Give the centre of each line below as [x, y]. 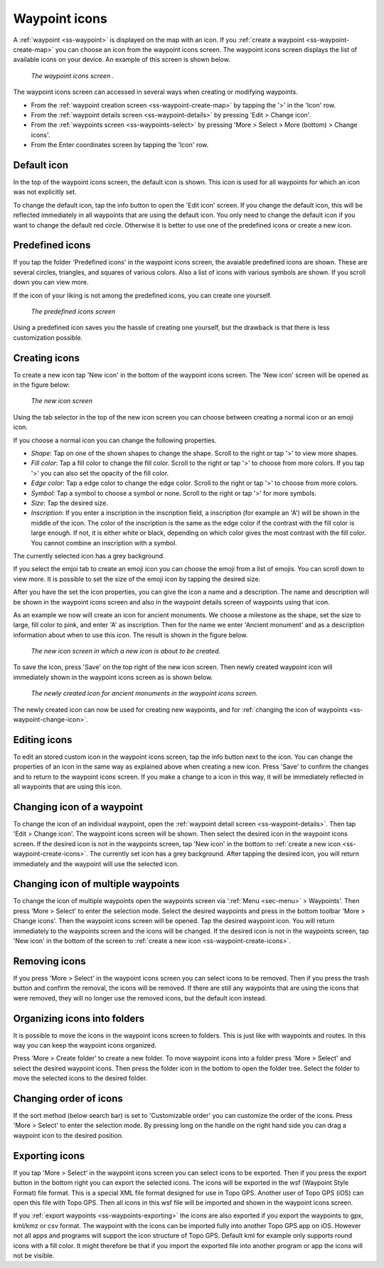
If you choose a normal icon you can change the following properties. [115, 440]
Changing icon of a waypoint [78, 807]
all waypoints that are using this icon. [68, 787]
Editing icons [43, 740]
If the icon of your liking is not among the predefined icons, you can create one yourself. [142, 295]
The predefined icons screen [73, 311]
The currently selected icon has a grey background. [89, 555]
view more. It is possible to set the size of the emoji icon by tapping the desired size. [137, 579]
